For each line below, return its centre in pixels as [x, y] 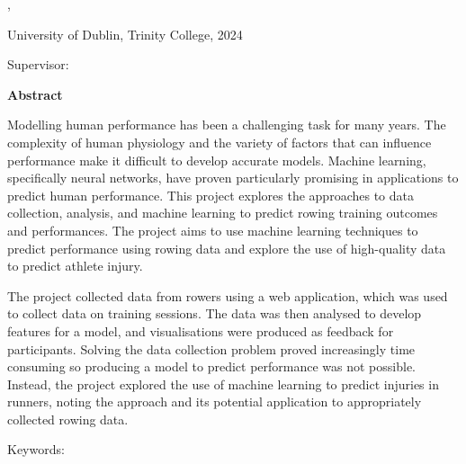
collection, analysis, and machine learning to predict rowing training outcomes [223, 213]
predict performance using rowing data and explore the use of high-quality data [227, 248]
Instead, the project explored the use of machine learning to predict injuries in [223, 384]
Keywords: [36, 449]
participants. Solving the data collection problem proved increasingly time [211, 348]
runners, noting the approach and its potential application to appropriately [215, 402]
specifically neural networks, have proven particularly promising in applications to [233, 178]
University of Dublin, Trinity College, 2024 [125, 34]
